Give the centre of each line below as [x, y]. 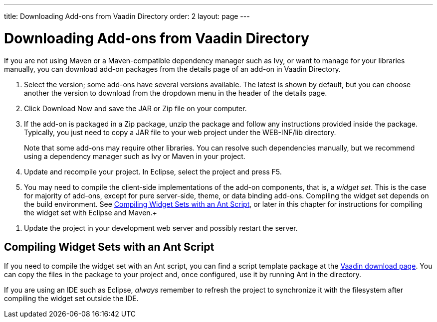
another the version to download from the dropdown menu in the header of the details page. [176, 93]
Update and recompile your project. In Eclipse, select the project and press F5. [153, 171]
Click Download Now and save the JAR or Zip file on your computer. [135, 108]
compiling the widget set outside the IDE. [71, 299]
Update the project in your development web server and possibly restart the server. [161, 228]
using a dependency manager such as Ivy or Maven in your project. [135, 156]
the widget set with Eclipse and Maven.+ [91, 212]
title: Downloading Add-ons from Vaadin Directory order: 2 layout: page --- [127, 16]
